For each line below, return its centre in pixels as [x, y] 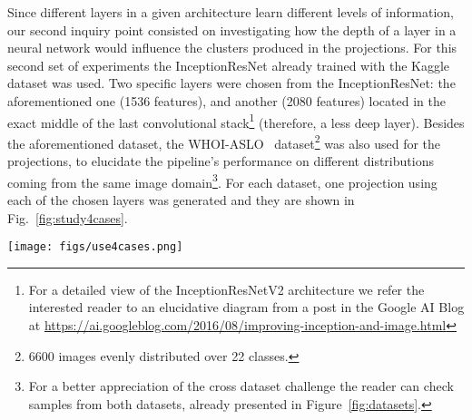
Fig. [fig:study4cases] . [68, 217]
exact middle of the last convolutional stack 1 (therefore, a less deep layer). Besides [236, 121]
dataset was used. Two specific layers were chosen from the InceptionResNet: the [231, 83]
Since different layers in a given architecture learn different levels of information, [231, 12]
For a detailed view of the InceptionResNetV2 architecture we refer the [226, 289]
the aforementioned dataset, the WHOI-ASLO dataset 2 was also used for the [224, 142]
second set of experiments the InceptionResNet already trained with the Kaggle [229, 65]
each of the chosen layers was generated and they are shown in [181, 199]
